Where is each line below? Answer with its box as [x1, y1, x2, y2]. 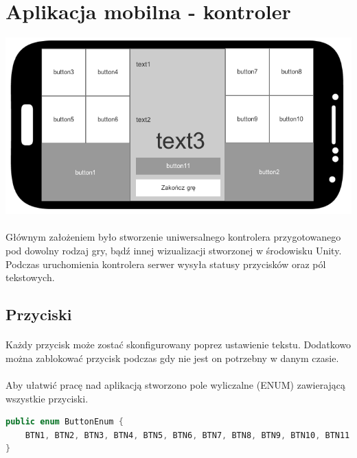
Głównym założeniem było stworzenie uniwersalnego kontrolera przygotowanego [5, 230, 341, 244]
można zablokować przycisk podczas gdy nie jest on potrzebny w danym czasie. [5, 350, 339, 365]
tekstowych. [5, 270, 55, 285]
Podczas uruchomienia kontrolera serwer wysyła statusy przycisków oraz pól [5, 256, 326, 271]
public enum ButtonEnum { [5, 417, 124, 427]
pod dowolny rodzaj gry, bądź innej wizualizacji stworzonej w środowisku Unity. [5, 243, 342, 258]
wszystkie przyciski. [5, 391, 89, 405]
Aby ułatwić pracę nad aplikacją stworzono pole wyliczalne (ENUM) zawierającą [5, 378, 346, 392]
